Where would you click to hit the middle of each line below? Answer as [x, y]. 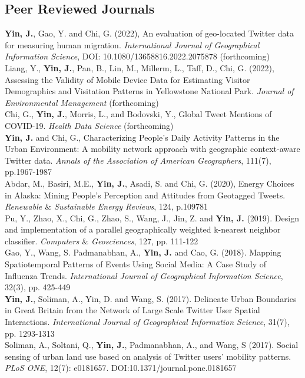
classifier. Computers [42, 241]
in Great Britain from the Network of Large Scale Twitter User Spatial [132, 310]
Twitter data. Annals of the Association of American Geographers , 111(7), [138, 160]
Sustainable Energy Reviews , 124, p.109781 [131, 206]
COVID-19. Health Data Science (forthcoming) [89, 125]
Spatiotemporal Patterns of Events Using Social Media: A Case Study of [136, 264]
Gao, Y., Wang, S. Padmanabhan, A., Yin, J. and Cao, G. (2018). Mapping [143, 252]
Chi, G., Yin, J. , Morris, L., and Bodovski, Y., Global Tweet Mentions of [138, 114]
